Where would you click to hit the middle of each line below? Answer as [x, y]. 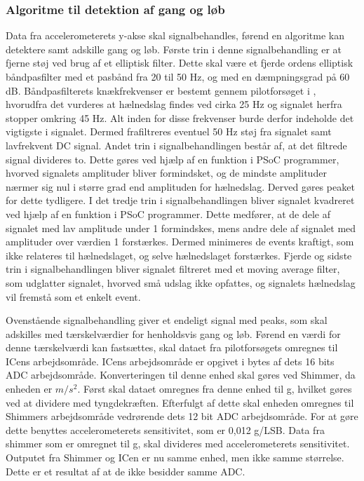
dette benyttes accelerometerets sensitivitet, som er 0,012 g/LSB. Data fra [165, 429]
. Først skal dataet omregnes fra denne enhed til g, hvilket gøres [215, 389]
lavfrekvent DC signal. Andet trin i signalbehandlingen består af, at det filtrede [176, 145]
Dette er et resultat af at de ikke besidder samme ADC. [126, 471]
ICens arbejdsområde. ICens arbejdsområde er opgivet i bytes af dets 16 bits [170, 361]
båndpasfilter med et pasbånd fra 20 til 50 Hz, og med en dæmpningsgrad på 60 [178, 76]
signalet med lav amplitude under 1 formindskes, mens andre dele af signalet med [181, 228]
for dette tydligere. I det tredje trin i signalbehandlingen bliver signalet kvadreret [180, 200]
